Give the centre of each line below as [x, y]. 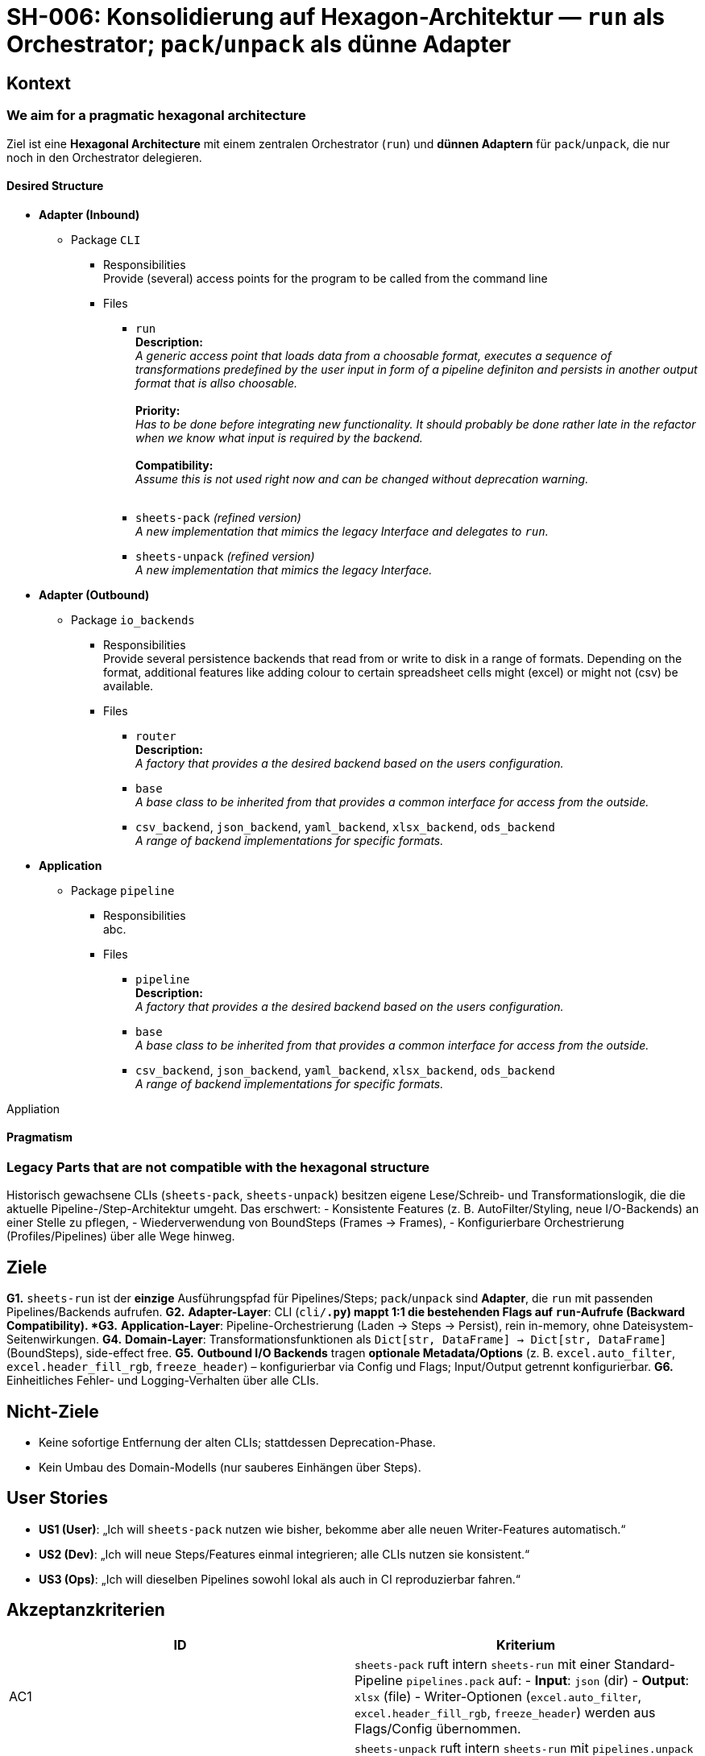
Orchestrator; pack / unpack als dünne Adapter [259, 44]
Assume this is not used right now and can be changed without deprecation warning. [362, 478]
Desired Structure [55, 186]
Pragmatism [39, 1137]
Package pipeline [123, 890]
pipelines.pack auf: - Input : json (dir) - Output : [548, 1680]
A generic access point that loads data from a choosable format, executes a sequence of [373, 355]
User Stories [57, 1498]
